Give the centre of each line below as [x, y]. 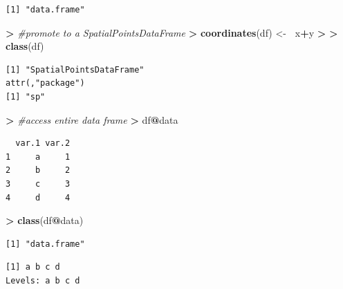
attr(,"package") [45, 83]
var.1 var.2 [43, 143]
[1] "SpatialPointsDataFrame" [75, 69]
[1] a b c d [33, 267]
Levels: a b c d [43, 280]
